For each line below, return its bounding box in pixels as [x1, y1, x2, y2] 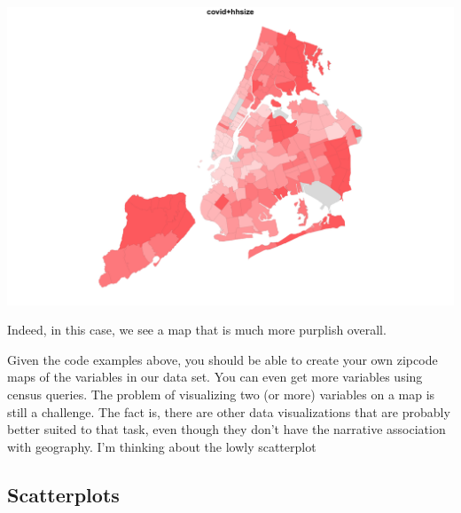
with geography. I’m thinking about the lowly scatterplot [7, 437, 316, 455]
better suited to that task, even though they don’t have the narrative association [7, 420, 446, 438]
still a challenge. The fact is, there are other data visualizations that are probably [7, 402, 450, 421]
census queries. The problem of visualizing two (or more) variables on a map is [7, 385, 435, 404]
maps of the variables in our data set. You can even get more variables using [7, 367, 423, 386]
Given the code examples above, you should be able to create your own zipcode [7, 350, 438, 368]
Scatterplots [7, 480, 120, 508]
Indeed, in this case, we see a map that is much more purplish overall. [7, 320, 387, 339]
